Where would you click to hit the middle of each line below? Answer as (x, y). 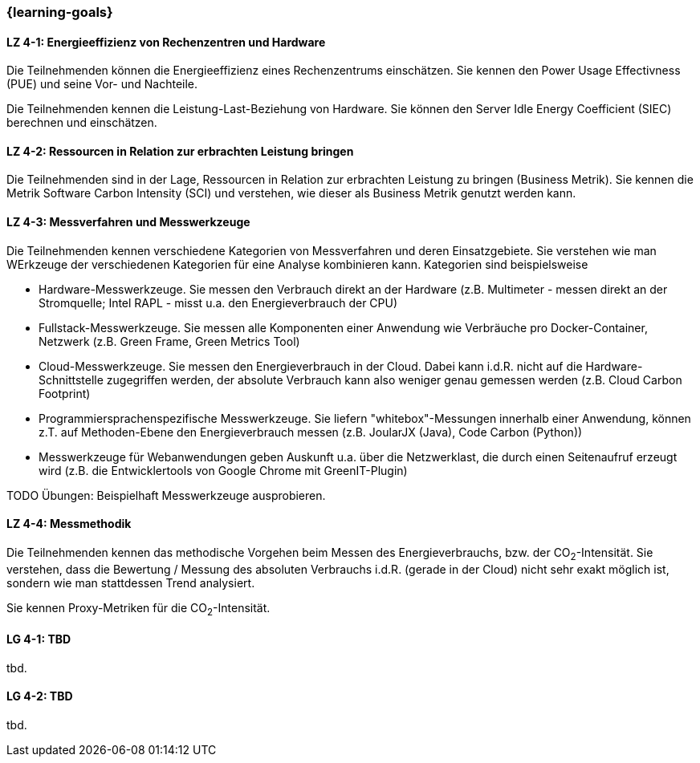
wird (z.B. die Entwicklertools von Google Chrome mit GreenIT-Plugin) (223, 470)
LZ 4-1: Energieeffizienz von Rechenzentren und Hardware (166, 42)
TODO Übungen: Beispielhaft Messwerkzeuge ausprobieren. (166, 495)
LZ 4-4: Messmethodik (69, 524)
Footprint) (65, 393)
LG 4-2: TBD (40, 696)
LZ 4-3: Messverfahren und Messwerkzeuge (128, 222)
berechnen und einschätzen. (82, 123)
